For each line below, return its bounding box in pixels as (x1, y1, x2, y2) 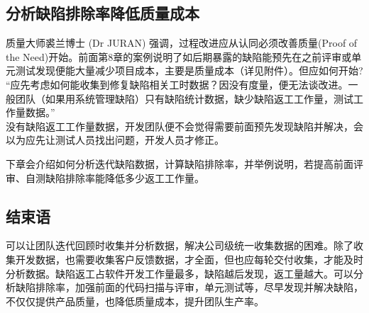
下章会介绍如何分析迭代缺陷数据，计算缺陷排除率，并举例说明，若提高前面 (6, 156, 353, 171)
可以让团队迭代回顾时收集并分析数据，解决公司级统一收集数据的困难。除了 (6, 238, 353, 253)
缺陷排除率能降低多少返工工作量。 (45, 170, 204, 185)
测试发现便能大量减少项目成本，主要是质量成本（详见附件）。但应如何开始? (15, 63, 363, 78)
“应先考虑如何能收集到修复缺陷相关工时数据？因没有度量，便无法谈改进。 (6, 76, 348, 91)
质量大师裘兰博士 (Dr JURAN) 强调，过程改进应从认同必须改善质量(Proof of (6, 35, 358, 50)
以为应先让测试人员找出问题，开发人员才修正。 (6, 132, 224, 147)
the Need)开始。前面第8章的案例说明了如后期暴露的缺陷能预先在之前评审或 (6, 49, 352, 64)
